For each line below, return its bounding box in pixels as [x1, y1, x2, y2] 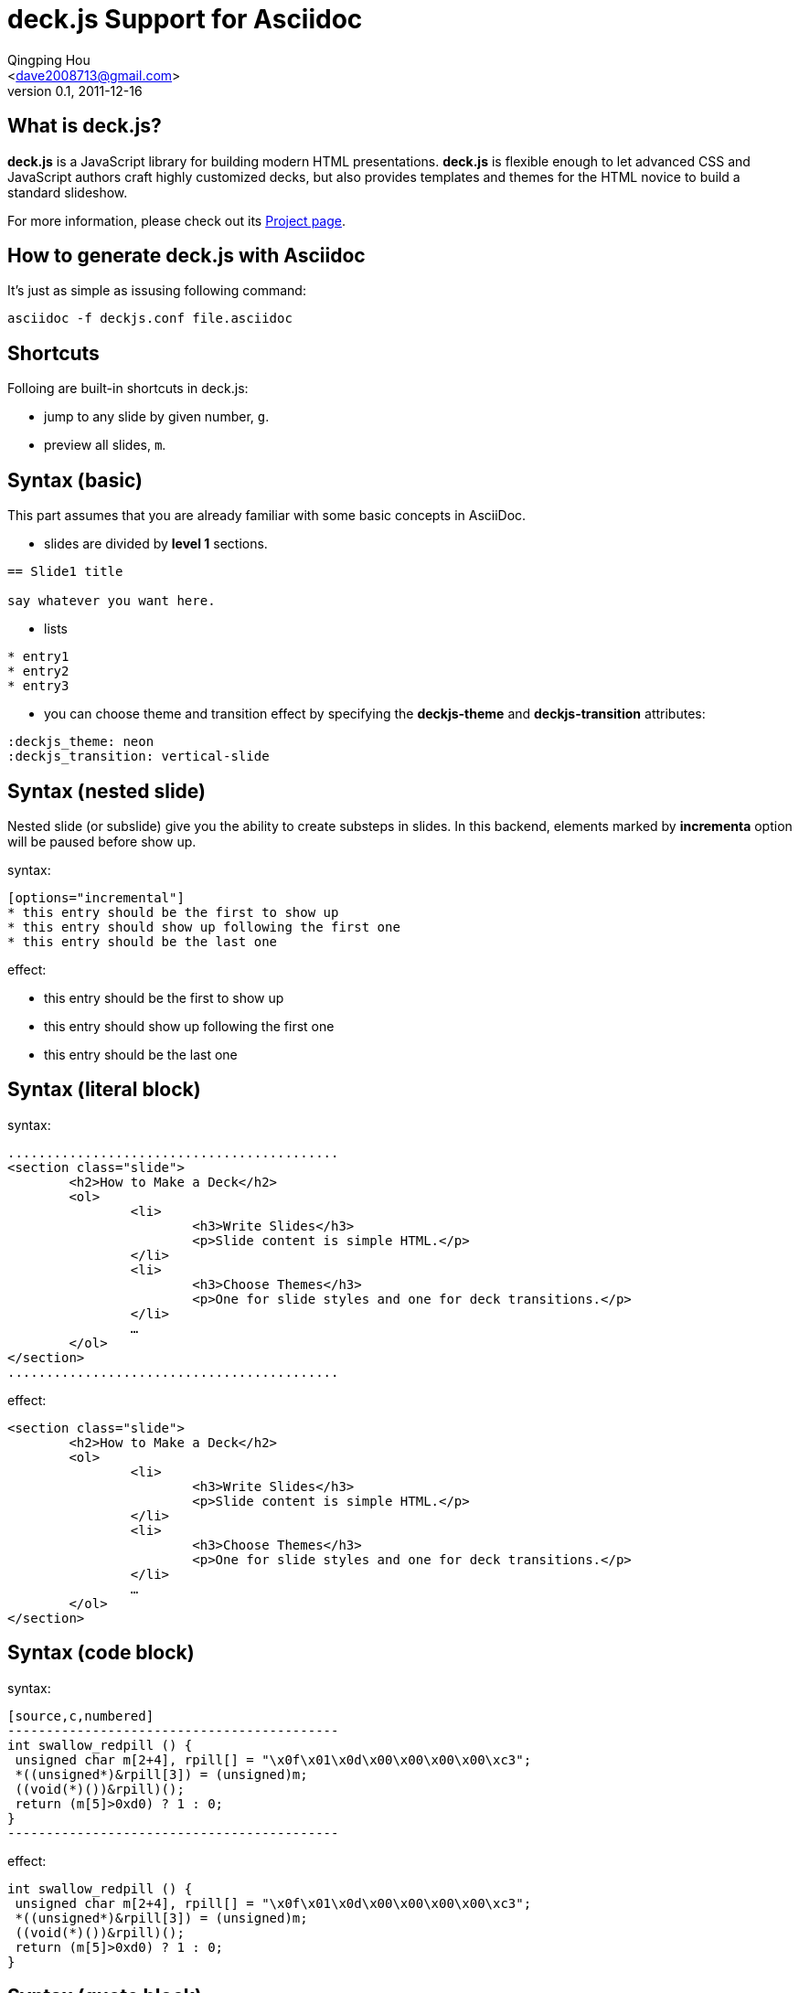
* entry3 [7, 678, 69, 694]
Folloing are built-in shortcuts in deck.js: [7, 380, 249, 397]
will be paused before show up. [7, 833, 197, 849]
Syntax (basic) [7, 468, 143, 492]
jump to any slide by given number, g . [44, 409, 270, 425]
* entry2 [7, 664, 69, 679]
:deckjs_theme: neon [7, 734, 154, 750]
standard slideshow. [7, 184, 128, 200]
